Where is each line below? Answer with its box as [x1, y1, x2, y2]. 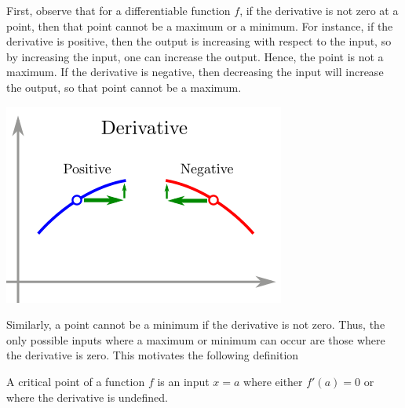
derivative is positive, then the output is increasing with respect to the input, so [6, 33, 392, 49]
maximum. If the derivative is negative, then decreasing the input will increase [6, 64, 384, 80]
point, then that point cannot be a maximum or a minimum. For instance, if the [6, 17, 393, 34]
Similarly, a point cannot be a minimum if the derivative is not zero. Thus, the [6, 316, 385, 333]
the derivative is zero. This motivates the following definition [6, 347, 299, 363]
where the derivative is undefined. [6, 388, 168, 405]
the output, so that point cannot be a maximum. [6, 78, 242, 95]
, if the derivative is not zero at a [239, 2, 399, 18]
